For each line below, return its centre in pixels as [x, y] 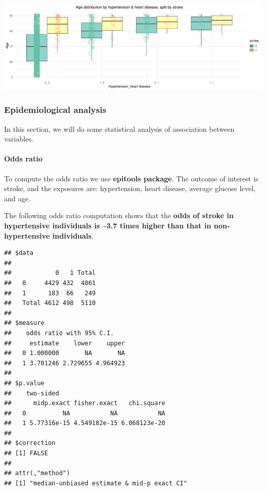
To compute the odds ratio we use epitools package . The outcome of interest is [131, 178]
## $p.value [24, 383]
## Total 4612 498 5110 [50, 303]
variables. [19, 139]
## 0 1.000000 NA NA [65, 353]
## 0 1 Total [50, 273]
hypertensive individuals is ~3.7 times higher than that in [108, 225]
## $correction [30, 443]
